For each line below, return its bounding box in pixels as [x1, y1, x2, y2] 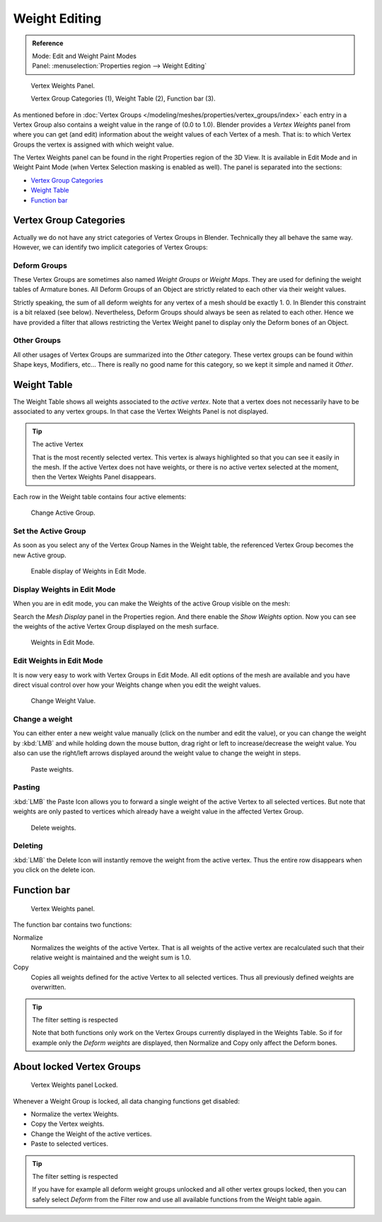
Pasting [13, 782, 40, 792]
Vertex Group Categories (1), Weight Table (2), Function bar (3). [30, 94, 216, 103]
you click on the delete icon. [13, 866, 95, 874]
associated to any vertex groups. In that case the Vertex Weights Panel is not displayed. [13, 407, 269, 416]
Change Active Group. [30, 508, 95, 517]
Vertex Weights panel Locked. [30, 1080, 118, 1090]
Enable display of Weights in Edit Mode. [30, 567, 146, 576]
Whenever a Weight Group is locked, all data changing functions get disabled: [13, 1097, 240, 1105]
